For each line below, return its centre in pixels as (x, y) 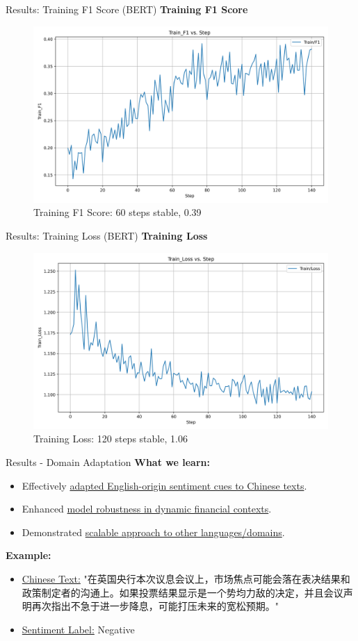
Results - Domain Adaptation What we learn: (108, 462)
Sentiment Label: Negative (78, 629)
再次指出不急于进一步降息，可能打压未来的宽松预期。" (155, 606)
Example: (29, 555)
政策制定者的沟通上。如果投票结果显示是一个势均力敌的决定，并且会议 (182, 592)
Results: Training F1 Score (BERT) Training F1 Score (127, 9)
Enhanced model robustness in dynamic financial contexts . (147, 509)
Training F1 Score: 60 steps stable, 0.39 (117, 212)
